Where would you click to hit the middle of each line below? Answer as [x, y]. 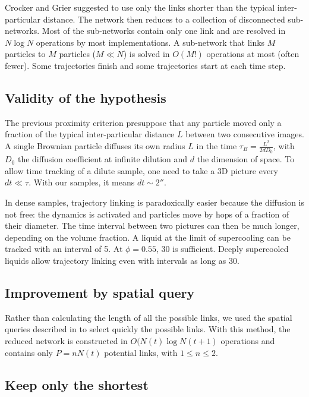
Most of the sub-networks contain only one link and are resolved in [164, 31]
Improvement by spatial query [100, 292]
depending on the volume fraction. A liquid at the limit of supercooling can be [148, 237]
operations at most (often [253, 54]
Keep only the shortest [77, 384]
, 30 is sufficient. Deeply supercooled [223, 249]
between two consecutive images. [245, 134]
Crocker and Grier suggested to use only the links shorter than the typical [140, 7]
